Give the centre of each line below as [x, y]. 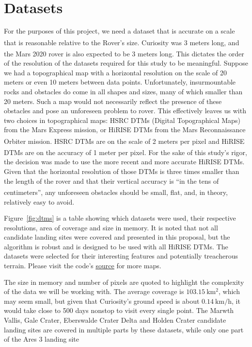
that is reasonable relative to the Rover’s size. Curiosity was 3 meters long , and [122, 42]
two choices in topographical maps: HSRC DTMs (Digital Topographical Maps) [122, 120]
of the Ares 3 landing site [41, 339]
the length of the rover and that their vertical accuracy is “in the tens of [111, 181]
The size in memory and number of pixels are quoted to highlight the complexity [124, 282]
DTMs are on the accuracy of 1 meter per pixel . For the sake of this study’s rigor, [126, 152]
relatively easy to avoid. [39, 201]
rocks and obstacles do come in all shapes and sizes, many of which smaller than [123, 91]
